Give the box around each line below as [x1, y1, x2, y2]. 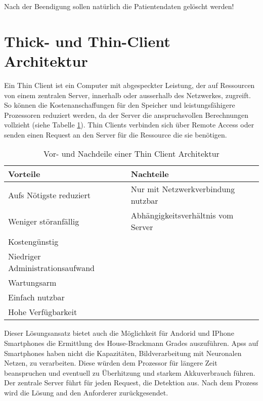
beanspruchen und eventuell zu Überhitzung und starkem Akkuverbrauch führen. [4, 367, 255, 378]
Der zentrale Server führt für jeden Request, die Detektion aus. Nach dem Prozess [4, 377, 258, 388]
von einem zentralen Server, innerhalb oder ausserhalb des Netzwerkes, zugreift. [4, 90, 251, 100]
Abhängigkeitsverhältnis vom [130, 209, 234, 221]
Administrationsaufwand [8, 262, 95, 274]
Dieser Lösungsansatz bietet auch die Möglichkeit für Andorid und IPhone [4, 328, 234, 338]
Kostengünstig [8, 236, 59, 248]
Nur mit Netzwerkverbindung [130, 183, 235, 195]
